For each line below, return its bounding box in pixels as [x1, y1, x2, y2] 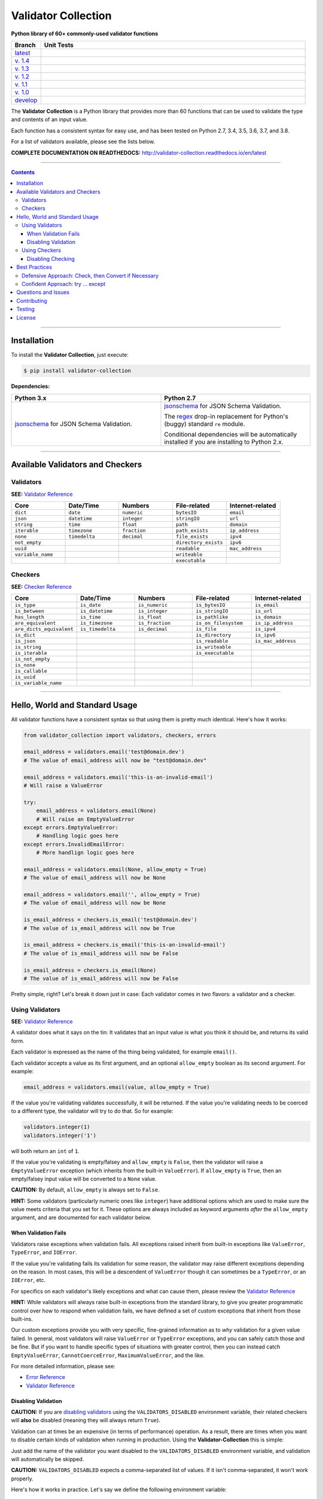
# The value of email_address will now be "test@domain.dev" [23, 757, 207, 764]
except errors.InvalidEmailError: [23, 841, 125, 848]
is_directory [195, 632, 231, 639]
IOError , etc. [11, 1277, 46, 1284]
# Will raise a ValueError [23, 782, 103, 788]
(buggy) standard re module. [164, 420, 245, 428]
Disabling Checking [27, 255, 75, 262]
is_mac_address [255, 638, 296, 645]
